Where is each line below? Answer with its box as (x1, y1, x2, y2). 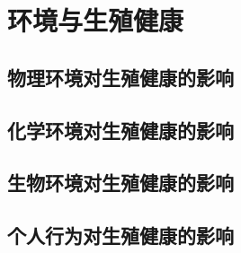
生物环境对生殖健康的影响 (7, 169, 234, 196)
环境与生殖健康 (7, 2, 184, 39)
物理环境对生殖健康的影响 (7, 63, 234, 91)
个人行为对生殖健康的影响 (7, 222, 234, 249)
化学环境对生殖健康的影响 (7, 116, 234, 144)
